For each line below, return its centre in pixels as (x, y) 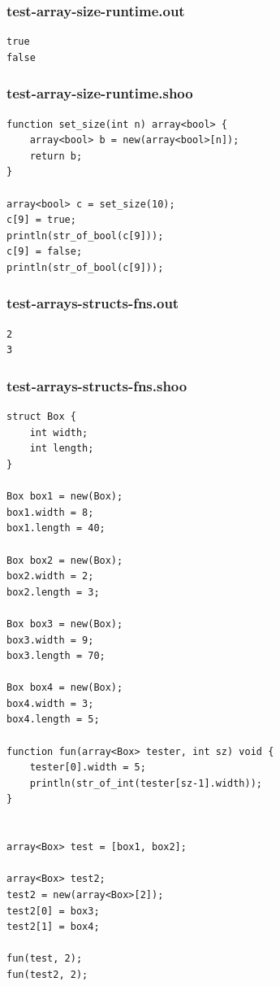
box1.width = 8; (50, 512)
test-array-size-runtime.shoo (100, 93)
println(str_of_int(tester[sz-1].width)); (146, 783)
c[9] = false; (45, 252)
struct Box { (41, 417)
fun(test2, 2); (47, 974)
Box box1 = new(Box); (65, 497)
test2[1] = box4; (53, 927)
